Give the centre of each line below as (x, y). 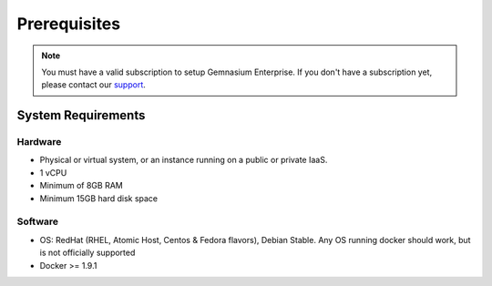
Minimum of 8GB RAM (81, 186)
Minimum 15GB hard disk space (99, 198)
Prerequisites (69, 24)
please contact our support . (93, 85)
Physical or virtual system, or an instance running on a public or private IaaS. (184, 160)
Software (38, 221)
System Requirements (81, 115)
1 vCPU (53, 172)
